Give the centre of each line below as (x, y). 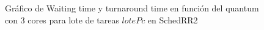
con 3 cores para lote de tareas (62, 19)
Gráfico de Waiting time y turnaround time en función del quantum (132, 8)
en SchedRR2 (173, 19)
